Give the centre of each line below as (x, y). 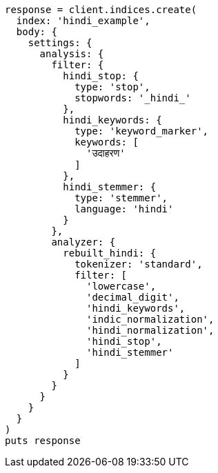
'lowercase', (121, 286)
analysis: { (72, 54)
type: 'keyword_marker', (142, 131)
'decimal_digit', (133, 297)
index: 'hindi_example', (83, 21)
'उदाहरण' (106, 153)
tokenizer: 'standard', (139, 264)
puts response (43, 441)
